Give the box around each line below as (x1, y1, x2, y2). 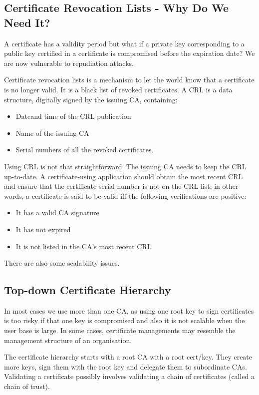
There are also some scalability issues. (4, 258, 120, 268)
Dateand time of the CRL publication (15, 111, 131, 121)
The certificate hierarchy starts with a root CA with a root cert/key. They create (4, 352, 253, 362)
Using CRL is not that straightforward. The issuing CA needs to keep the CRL (4, 161, 247, 171)
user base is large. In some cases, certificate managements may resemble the (4, 325, 236, 336)
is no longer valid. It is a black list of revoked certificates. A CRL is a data (4, 84, 233, 94)
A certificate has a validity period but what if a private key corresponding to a (4, 38, 245, 48)
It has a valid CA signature (15, 207, 99, 218)
